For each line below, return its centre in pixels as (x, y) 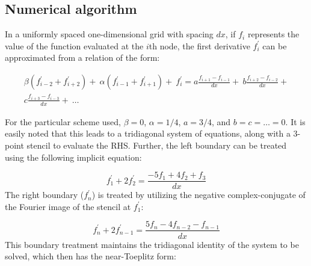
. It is (295, 121)
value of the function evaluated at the (74, 45)
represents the (273, 34)
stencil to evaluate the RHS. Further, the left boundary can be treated (157, 145)
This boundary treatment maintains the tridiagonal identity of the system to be (152, 244)
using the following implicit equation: (73, 157)
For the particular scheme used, (63, 121)
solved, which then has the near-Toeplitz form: (91, 256)
